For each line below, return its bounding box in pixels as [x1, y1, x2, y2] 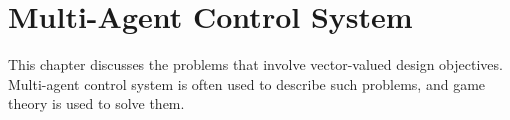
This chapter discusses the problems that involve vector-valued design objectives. [8, 54, 503, 75]
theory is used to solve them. [8, 93, 185, 114]
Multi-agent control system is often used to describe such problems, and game [8, 73, 486, 94]
